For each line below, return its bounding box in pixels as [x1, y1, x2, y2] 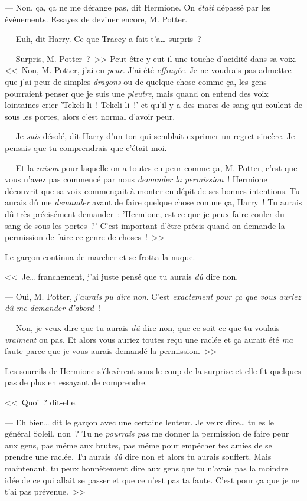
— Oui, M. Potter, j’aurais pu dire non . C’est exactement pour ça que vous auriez [5, 290, 301, 302]
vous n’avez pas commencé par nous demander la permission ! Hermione [5, 173, 267, 185]
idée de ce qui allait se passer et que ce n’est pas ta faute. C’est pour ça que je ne [5, 473, 299, 486]
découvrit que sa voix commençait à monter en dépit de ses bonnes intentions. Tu [5, 184, 300, 197]
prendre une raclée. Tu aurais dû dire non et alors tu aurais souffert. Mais [5, 450, 272, 463]
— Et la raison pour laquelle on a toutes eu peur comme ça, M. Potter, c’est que [5, 161, 298, 173]
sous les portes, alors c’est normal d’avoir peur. [5, 110, 175, 122]
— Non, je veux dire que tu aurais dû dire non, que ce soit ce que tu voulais [5, 322, 280, 334]
